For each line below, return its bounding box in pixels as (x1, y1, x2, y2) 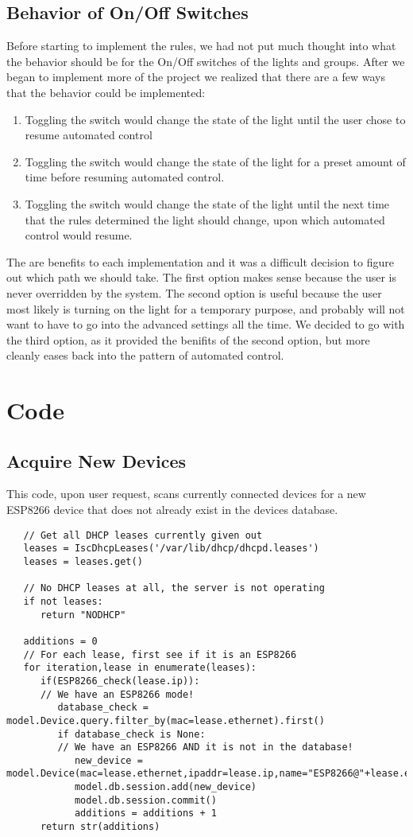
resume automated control (25, 127, 152, 143)
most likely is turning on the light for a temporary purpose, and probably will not (6, 300, 405, 317)
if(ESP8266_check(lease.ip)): (40, 675, 200, 687)
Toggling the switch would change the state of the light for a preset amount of (25, 153, 406, 169)
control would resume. (25, 227, 133, 243)
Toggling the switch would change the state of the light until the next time (25, 195, 390, 212)
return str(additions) (40, 821, 160, 833)
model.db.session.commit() (74, 794, 217, 806)
